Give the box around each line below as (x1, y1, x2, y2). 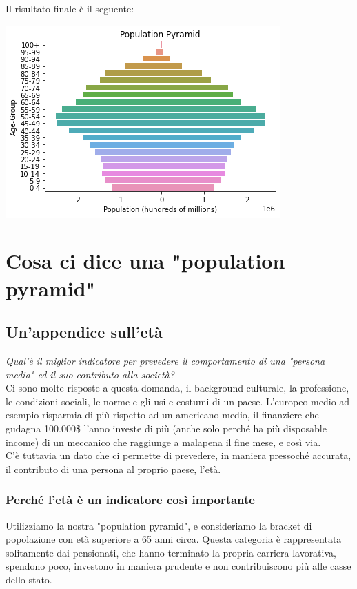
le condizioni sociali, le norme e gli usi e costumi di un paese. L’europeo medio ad (6, 394, 350, 408)
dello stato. (6, 572, 52, 586)
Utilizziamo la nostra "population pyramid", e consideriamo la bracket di (6, 518, 312, 532)
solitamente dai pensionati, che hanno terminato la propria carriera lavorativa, (6, 545, 336, 559)
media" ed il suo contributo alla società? (6, 367, 174, 381)
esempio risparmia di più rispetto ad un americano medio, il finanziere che (6, 407, 319, 422)
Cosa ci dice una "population (6, 247, 285, 275)
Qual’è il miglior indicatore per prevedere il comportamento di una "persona (6, 353, 325, 367)
